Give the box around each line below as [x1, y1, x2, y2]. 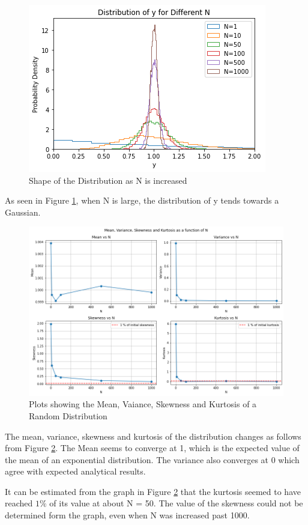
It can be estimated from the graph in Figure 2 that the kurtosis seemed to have [5, 485, 301, 497]
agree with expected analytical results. [5, 465, 146, 478]
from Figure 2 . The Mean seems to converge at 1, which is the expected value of [5, 442, 300, 454]
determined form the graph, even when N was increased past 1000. [5, 509, 250, 521]
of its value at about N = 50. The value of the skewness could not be [49, 497, 303, 509]
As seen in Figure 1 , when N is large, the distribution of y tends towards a [5, 194, 279, 207]
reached [5, 497, 33, 509]
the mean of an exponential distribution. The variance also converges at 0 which [5, 453, 300, 466]
